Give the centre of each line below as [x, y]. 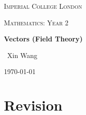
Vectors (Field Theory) [43, 39]
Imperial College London [43, 6]
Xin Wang [22, 55]
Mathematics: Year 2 [36, 22]
